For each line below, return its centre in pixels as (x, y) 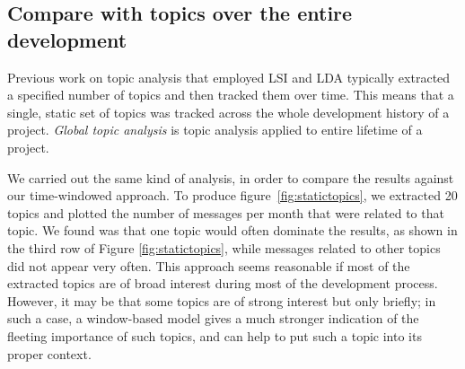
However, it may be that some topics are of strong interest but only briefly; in (222, 300)
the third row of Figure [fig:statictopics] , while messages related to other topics (224, 247)
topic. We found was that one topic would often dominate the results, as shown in (232, 230)
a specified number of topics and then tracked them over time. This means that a (231, 95)
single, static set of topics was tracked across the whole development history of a (228, 112)
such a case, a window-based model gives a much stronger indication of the (213, 318)
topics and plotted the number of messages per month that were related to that (226, 212)
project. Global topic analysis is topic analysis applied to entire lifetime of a (215, 130)
